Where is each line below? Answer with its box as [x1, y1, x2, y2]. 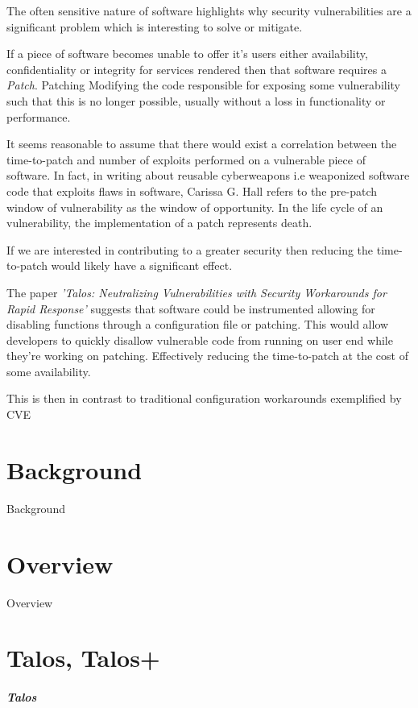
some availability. [6, 362, 91, 379]
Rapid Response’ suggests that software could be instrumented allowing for [6, 300, 375, 317]
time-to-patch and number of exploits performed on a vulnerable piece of [6, 151, 366, 168]
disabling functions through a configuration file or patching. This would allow [6, 316, 389, 333]
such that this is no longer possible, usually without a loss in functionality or [6, 92, 386, 109]
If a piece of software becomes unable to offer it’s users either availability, [6, 45, 368, 62]
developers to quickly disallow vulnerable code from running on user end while [6, 331, 393, 348]
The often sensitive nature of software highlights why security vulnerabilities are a [6, 2, 412, 19]
